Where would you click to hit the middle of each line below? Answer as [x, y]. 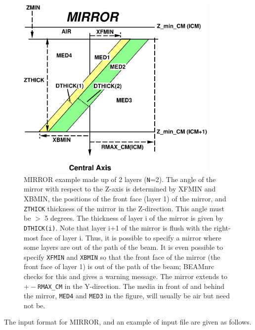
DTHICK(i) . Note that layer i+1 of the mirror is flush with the [118, 227]
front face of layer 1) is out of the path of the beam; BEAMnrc [119, 266]
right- [222, 227]
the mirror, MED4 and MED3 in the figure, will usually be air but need [127, 296]
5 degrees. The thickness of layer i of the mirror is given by [134, 218]
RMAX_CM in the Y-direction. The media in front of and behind [131, 286]
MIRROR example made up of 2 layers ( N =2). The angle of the [120, 179]
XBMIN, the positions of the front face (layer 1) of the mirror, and [125, 198]
